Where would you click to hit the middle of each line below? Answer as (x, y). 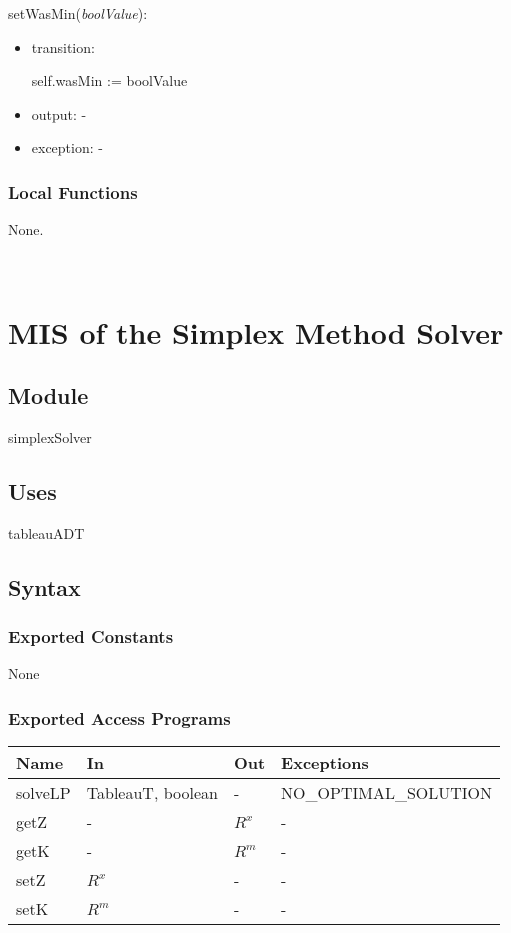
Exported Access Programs (119, 717)
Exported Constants (91, 636)
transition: (63, 46)
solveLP (43, 793)
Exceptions (325, 763)
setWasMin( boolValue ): (78, 13)
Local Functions (73, 191)
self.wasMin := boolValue (109, 80)
